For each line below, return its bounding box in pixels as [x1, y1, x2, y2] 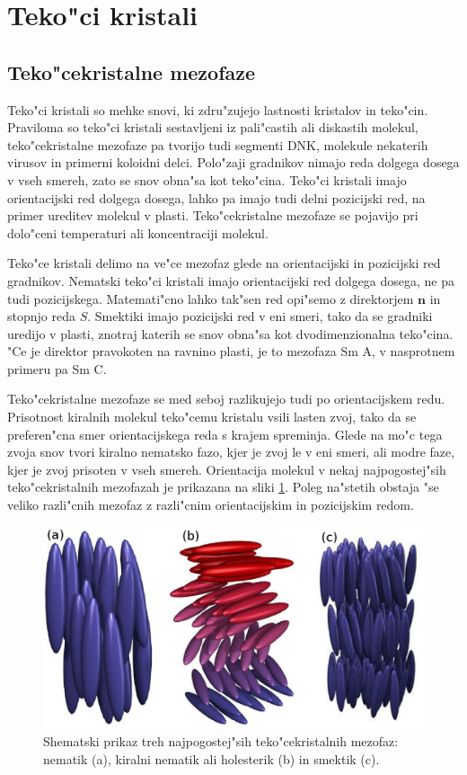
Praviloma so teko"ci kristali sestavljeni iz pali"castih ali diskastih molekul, [7, 118, 419, 137]
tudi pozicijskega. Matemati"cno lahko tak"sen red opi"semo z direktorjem [7, 289, 414, 307]
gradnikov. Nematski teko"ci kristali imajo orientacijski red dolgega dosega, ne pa [7, 271, 455, 290]
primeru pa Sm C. [7, 359, 107, 378]
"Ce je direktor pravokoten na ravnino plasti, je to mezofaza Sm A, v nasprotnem [7, 342, 455, 361]
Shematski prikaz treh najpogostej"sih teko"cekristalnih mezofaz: [43, 732, 399, 751]
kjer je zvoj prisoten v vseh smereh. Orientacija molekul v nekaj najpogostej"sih [7, 459, 446, 478]
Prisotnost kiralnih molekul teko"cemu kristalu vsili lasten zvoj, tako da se [7, 407, 417, 426]
